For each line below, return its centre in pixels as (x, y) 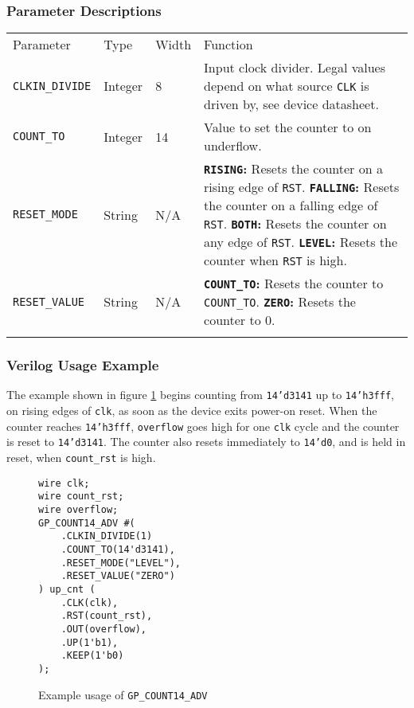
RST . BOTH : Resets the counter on (295, 224)
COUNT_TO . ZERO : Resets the (280, 302)
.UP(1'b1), (90, 642)
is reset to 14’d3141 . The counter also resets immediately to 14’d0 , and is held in (206, 442)
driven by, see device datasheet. (291, 104)
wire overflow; (78, 510)
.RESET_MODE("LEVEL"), (121, 563)
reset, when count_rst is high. (81, 458)
